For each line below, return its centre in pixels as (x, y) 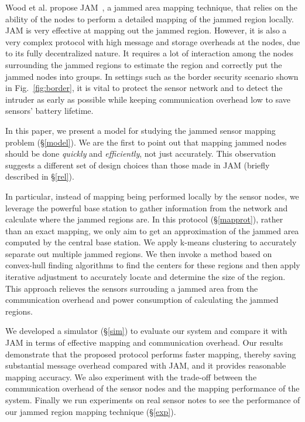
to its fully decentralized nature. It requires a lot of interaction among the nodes (149, 53)
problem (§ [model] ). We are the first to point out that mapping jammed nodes (146, 142)
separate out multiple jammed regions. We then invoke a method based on (139, 253)
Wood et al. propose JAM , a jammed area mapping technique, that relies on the (152, 7)
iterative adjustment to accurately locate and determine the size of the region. (145, 277)
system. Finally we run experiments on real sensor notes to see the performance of (153, 400)
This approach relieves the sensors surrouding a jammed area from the (132, 288)
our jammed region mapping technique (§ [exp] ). (91, 411)
